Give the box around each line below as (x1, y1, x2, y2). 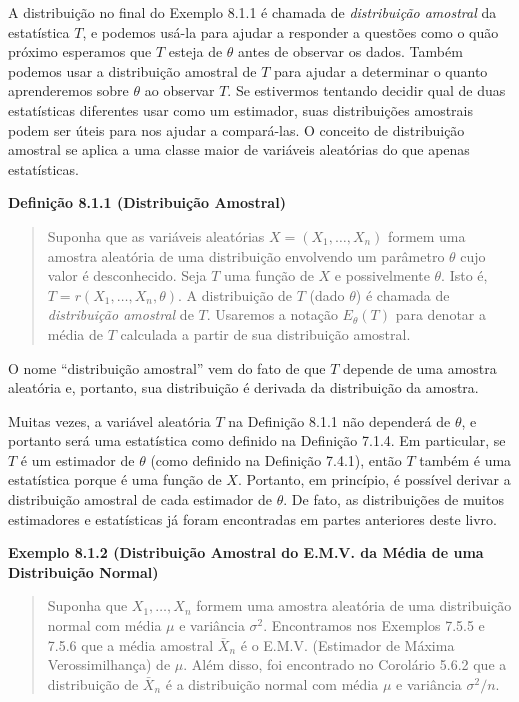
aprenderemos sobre (8, 80, 129, 101)
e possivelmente (334, 265, 430, 286)
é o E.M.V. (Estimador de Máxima (240, 634, 455, 655)
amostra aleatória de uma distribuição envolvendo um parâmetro (47, 245, 445, 266)
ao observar (144, 80, 215, 101)
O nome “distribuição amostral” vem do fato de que (8, 357, 326, 378)
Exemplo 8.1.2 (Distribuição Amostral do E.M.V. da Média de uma (8, 542, 484, 563)
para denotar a (395, 304, 486, 325)
